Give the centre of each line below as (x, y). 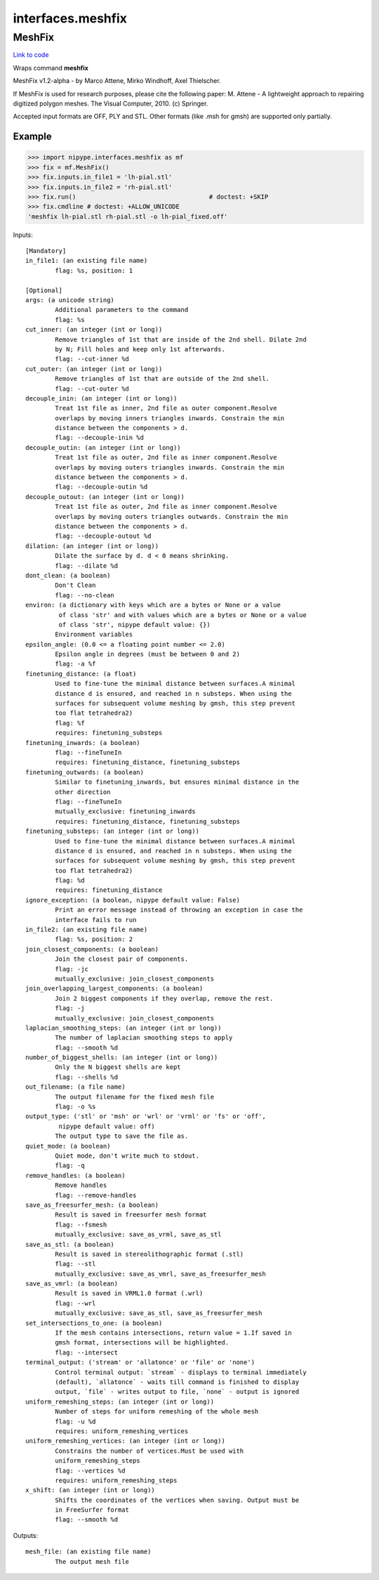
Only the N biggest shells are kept (118, 1067)
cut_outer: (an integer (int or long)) (94, 369)
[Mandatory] (46, 251)
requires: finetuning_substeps (109, 733)
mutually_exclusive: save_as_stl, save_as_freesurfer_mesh (159, 1313)
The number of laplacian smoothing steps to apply (144, 1038)
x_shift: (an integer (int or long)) (91, 1490)
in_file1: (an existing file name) (87, 261)
